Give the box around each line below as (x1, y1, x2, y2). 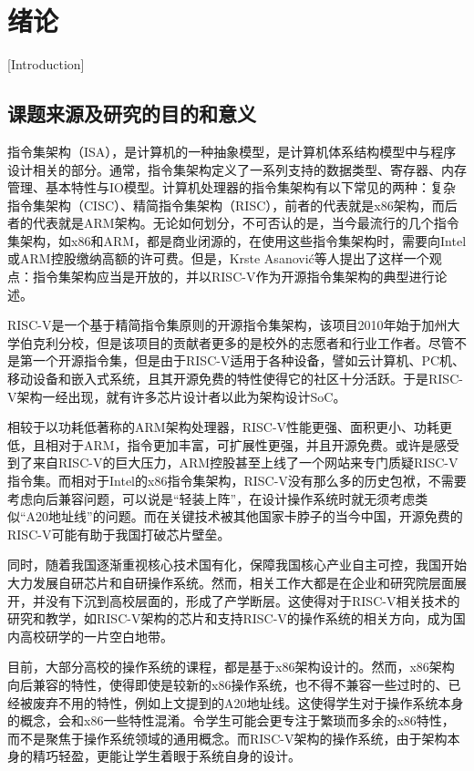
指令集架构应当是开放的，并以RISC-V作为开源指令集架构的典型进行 (32, 267, 435, 286)
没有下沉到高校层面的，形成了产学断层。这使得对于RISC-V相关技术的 (45, 591, 460, 610)
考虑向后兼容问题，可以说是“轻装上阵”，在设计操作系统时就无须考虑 (7, 488, 416, 508)
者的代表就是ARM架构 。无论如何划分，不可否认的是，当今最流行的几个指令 (7, 213, 459, 232)
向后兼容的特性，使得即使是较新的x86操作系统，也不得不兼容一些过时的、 (7, 674, 448, 694)
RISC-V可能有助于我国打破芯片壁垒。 (7, 524, 231, 543)
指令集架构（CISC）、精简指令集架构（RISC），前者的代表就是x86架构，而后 (7, 195, 458, 214)
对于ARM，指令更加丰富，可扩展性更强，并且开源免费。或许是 (57, 435, 434, 454)
